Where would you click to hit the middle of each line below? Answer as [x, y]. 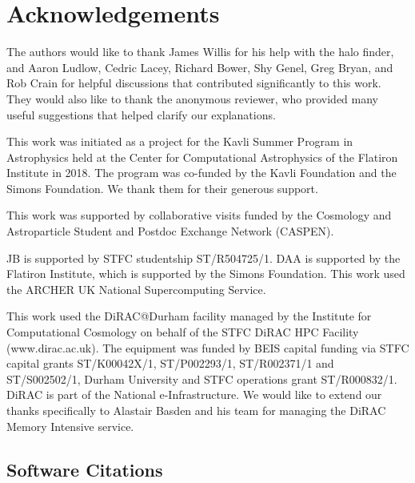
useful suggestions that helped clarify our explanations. [141, 114]
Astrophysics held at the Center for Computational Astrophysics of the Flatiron [202, 157]
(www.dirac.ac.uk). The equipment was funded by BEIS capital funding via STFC [208, 347]
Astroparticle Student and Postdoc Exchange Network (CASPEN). [170, 231]
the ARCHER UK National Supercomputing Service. [136, 289]
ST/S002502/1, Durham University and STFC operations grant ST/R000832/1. [202, 378]
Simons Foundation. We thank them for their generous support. [162, 188]
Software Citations [85, 469]
